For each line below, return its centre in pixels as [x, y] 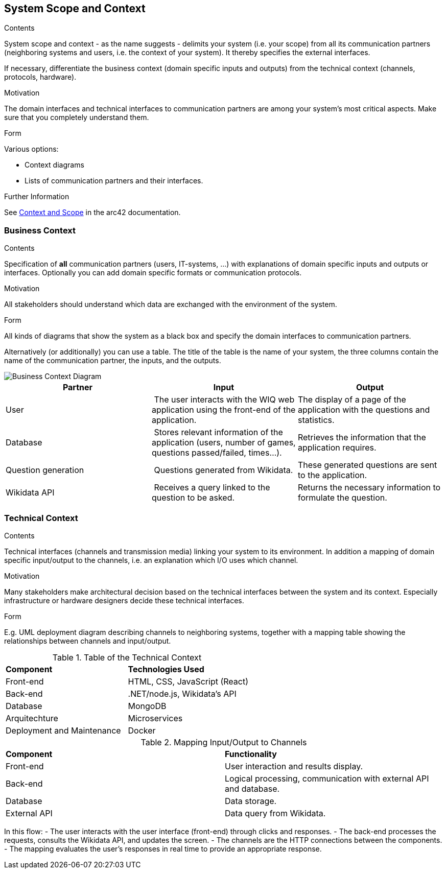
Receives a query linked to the [212, 488]
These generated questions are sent [367, 465]
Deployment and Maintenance [63, 730]
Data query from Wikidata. [275, 813]
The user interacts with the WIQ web [224, 400]
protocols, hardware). [40, 77]
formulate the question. [342, 498]
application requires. [337, 448]
